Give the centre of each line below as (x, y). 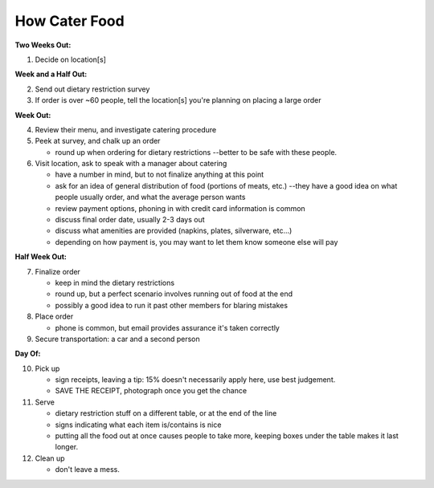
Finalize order (57, 271)
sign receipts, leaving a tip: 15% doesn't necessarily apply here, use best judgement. (195, 380)
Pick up (47, 368)
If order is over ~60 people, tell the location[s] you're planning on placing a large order (178, 100)
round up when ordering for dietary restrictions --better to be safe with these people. (196, 152)
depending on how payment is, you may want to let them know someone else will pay (197, 242)
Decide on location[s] (70, 59)
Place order (54, 316)
